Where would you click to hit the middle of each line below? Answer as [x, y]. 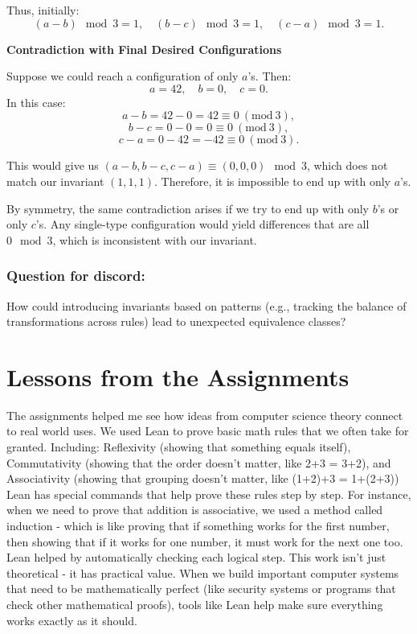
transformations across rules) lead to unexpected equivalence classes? [176, 321]
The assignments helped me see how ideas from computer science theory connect [205, 415]
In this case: [36, 102]
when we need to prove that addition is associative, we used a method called [195, 510]
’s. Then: [270, 76]
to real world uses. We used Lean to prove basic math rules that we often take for [208, 431]
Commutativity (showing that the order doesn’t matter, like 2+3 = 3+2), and [199, 462]
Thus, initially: [43, 10]
